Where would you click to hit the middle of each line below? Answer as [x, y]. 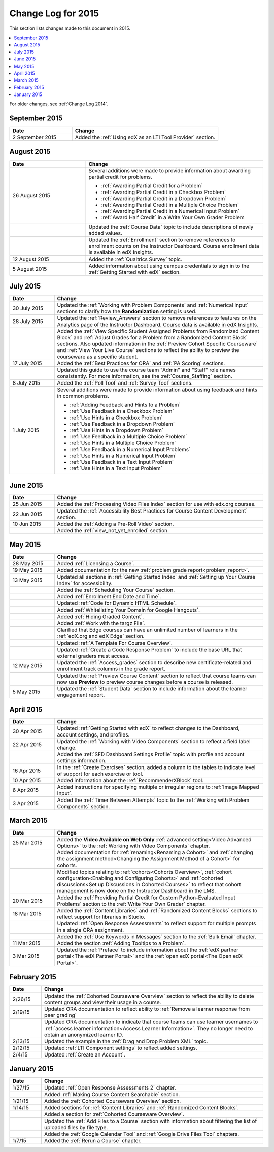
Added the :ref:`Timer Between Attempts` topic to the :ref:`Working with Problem [153, 800]
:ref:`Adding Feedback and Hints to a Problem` [125, 405]
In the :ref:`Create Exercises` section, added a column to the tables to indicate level [156, 767]
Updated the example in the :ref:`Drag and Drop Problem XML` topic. [126, 1041]
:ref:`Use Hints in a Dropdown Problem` [117, 430]
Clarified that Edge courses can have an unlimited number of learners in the [147, 630]
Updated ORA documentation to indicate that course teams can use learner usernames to [151, 1022]
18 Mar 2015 [27, 914]
